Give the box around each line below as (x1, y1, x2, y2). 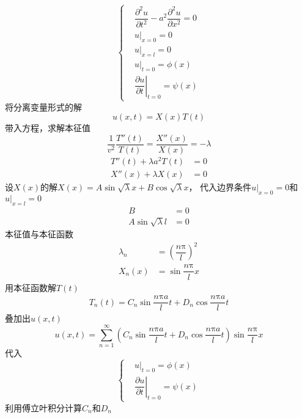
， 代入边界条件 (188, 181, 252, 193)
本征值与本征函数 (5, 228, 73, 240)
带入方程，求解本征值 (5, 121, 90, 134)
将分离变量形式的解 (5, 100, 82, 113)
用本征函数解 (5, 281, 56, 294)
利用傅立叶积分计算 (5, 401, 82, 414)
